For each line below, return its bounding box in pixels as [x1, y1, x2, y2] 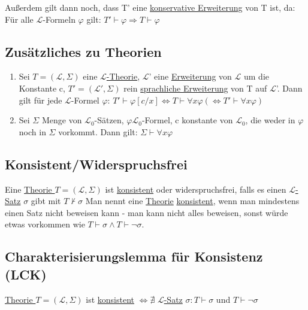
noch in [19, 125, 46, 138]
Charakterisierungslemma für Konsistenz [5, 247, 263, 266]
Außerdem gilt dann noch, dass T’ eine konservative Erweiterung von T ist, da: [5, 1, 295, 13]
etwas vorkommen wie [5, 218, 85, 230]
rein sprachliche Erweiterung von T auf [123, 81, 267, 94]
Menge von [41, 114, 82, 126]
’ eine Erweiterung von [149, 70, 232, 83]
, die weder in [245, 114, 295, 126]
